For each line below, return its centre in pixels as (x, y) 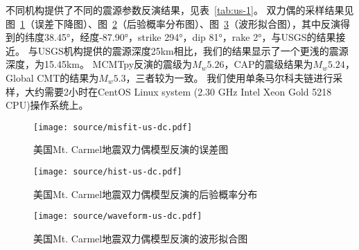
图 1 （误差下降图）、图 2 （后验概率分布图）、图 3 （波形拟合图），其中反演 (173, 23)
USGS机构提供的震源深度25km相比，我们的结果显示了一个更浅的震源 (193, 50)
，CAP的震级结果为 (269, 64)
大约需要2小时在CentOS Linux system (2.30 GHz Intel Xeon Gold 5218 (178, 91)
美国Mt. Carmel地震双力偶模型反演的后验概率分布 (146, 194)
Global (20, 77)
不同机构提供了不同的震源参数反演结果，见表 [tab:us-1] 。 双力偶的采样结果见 (180, 10)
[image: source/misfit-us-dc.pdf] (113, 127)
